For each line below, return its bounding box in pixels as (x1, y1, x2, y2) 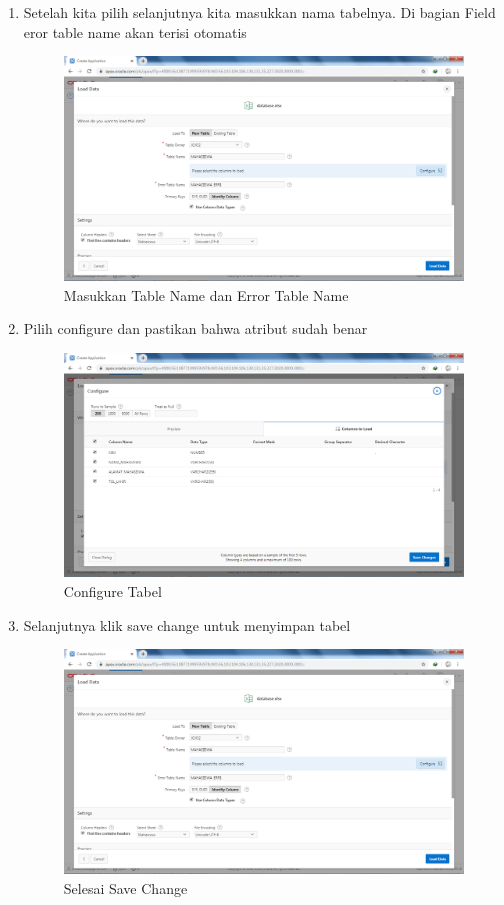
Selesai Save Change (63, 877, 188, 898)
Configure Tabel (63, 581, 162, 601)
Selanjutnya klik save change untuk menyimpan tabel (23, 614, 351, 635)
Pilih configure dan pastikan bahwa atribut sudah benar (23, 318, 368, 339)
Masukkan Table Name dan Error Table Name (63, 284, 349, 305)
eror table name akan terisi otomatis (23, 21, 247, 42)
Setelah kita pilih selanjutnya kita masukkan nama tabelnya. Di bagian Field (23, 2, 496, 22)
